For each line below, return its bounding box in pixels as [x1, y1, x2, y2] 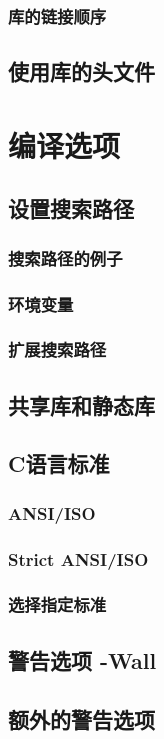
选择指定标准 [8, 592, 107, 617]
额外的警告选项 [8, 703, 155, 734]
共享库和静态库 [8, 389, 155, 420]
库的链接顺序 [8, 3, 107, 28]
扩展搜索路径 [8, 337, 107, 362]
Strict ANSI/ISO [8, 546, 149, 571]
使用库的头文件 [8, 56, 155, 87]
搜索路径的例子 [8, 245, 123, 270]
